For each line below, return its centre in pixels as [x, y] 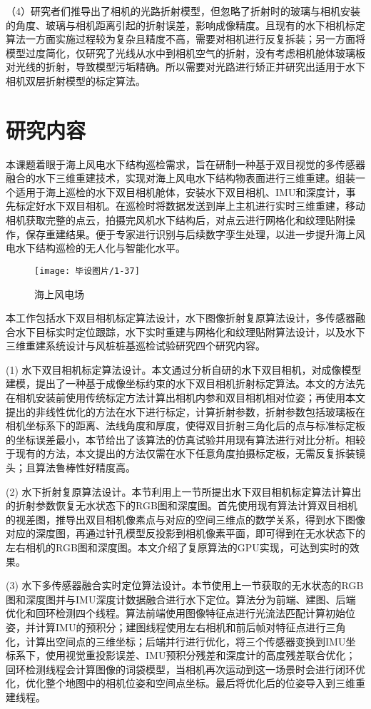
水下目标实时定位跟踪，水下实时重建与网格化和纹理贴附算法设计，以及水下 [190, 331]
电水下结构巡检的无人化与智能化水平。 [96, 248]
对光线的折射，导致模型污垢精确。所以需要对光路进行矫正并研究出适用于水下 [185, 67]
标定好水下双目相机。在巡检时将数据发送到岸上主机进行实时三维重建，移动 [190, 206]
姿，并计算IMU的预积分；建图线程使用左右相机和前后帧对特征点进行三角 [176, 627]
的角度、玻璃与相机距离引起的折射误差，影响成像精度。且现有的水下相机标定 [185, 25]
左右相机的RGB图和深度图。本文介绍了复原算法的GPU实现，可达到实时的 [178, 547]
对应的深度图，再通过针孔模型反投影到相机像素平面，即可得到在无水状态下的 [185, 533]
